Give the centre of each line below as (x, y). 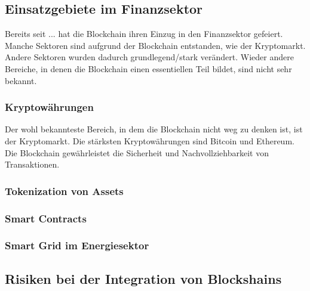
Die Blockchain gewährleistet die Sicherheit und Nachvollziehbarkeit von (137, 152)
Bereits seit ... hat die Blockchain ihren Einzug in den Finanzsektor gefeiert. (144, 34)
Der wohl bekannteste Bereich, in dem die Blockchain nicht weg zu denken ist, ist (154, 129)
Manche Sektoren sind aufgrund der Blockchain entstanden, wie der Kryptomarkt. (155, 45)
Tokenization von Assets (64, 191)
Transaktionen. (32, 164)
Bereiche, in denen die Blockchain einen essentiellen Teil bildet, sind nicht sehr (148, 68)
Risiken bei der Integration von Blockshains (143, 278)
